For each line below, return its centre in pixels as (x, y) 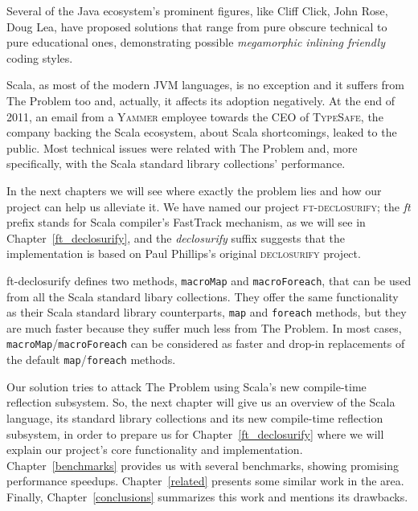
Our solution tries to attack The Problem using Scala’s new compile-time (186, 386)
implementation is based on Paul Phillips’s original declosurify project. (184, 253)
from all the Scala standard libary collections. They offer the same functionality (203, 296)
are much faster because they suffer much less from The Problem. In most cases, (204, 327)
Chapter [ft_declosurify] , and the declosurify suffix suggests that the (176, 237)
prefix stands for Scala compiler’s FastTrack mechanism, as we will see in (186, 222)
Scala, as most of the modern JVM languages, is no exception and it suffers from (206, 85)
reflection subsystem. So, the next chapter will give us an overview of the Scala (201, 402)
